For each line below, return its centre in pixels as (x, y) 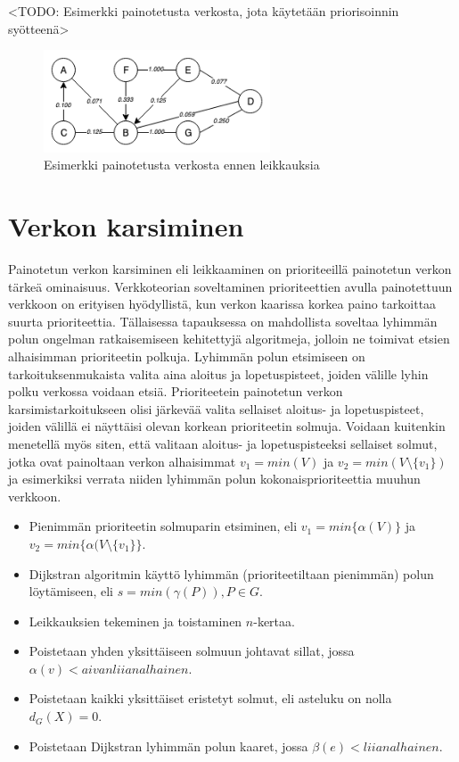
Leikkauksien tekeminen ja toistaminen (135, 621)
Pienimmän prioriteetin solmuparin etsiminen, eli (163, 526)
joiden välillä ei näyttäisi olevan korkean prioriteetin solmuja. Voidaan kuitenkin (227, 426)
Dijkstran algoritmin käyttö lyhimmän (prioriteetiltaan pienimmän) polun (231, 573)
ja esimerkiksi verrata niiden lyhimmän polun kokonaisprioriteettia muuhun (214, 479)
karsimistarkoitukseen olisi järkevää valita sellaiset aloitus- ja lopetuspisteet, (216, 408)
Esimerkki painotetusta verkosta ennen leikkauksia (182, 165)
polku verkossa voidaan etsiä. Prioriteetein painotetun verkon (176, 391)
